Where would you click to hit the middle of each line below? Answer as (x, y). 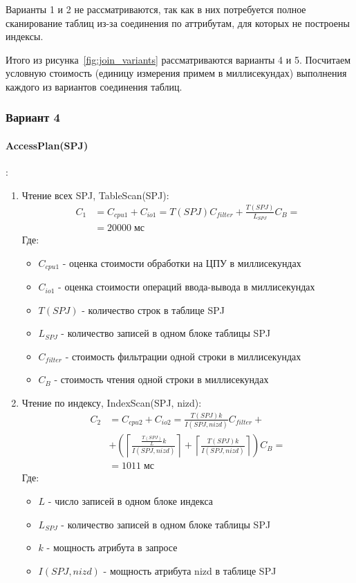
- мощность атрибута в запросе (112, 547)
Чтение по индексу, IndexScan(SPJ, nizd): (112, 403)
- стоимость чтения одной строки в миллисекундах (161, 379)
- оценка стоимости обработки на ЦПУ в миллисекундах (182, 262)
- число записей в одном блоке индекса (131, 500)
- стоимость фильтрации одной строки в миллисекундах (183, 356)
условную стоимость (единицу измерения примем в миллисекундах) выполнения (176, 73)
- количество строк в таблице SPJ (153, 309)
